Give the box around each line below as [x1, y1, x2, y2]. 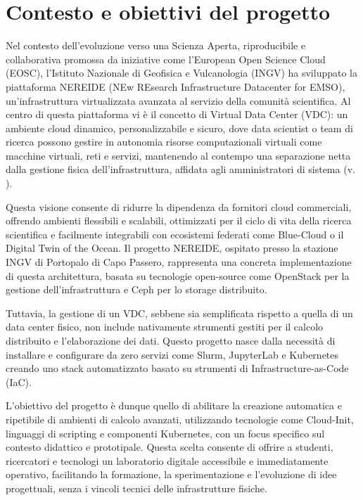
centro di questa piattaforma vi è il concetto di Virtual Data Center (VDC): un [6, 107, 348, 122]
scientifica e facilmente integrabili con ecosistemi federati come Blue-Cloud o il [6, 226, 344, 241]
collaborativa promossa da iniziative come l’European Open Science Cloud [6, 51, 326, 66]
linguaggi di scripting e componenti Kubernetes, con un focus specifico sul [6, 425, 325, 440]
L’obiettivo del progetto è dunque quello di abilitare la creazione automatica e [6, 398, 342, 413]
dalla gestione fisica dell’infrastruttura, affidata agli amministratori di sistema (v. [6, 162, 355, 177]
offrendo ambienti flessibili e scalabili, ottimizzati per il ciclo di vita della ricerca [6, 213, 352, 228]
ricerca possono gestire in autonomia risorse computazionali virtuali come [6, 134, 322, 149]
